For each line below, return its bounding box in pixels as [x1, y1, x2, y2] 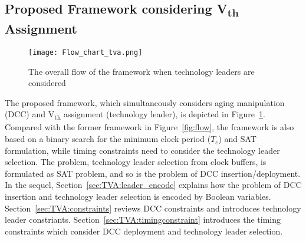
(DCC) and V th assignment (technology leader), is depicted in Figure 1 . [5, 108, 265, 122]
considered [28, 77, 66, 89]
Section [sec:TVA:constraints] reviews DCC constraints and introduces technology [5, 202, 301, 214]
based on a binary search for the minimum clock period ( [5, 133, 211, 145]
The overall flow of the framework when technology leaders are [28, 65, 255, 77]
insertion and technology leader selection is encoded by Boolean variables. [5, 190, 271, 203]
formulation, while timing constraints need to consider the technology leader [5, 144, 280, 156]
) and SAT [218, 133, 256, 145]
